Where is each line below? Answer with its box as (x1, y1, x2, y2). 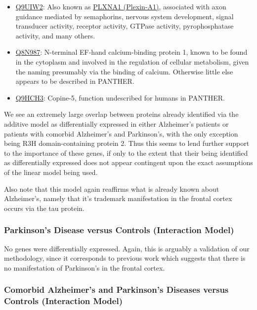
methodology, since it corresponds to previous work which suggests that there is (4, 253, 246, 263)
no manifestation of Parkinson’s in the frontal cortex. (4, 262, 165, 273)
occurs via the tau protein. (4, 203, 85, 213)
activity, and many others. (15, 30, 95, 40)
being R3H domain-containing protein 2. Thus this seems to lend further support (4, 138, 250, 148)
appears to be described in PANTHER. (15, 76, 134, 86)
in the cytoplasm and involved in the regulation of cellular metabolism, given (15, 56, 249, 67)
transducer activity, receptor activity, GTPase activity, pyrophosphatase (15, 21, 234, 31)
